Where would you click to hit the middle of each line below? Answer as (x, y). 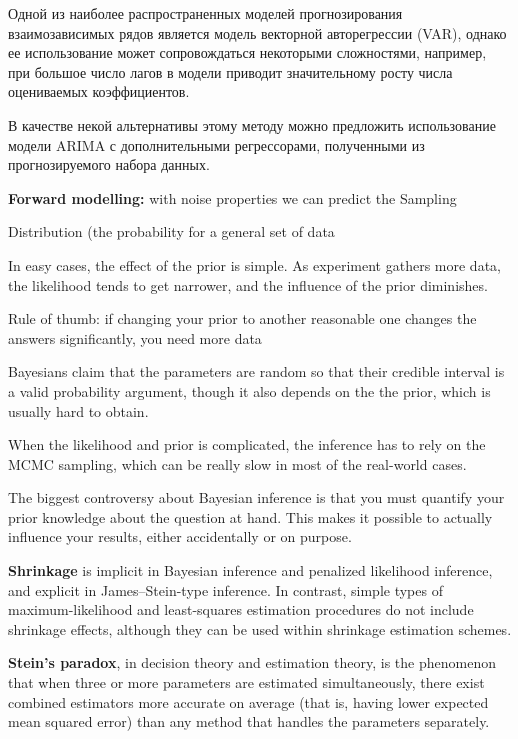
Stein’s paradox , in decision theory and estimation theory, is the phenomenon (252, 662)
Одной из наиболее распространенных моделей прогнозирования (205, 13)
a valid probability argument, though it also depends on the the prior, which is (249, 390)
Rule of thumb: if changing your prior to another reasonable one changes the (242, 318)
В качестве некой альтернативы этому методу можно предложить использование (252, 124)
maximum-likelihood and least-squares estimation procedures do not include (241, 609)
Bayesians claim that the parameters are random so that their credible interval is (256, 371)
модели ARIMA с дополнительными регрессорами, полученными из (216, 144)
